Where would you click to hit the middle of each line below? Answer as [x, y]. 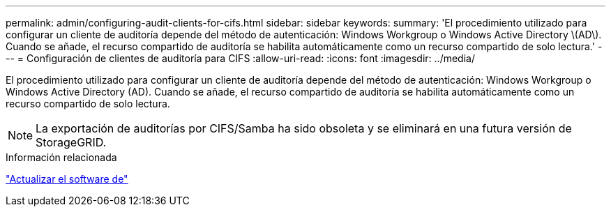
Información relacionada [61, 157]
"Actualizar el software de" [67, 179]
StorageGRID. [71, 142]
